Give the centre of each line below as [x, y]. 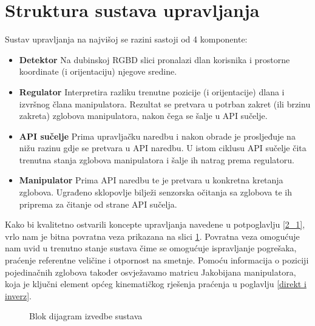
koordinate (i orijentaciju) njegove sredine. [98, 71]
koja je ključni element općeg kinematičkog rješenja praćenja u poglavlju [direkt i [156, 284]
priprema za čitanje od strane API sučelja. [98, 204]
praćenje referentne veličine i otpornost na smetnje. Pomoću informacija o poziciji [157, 260]
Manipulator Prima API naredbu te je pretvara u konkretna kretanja [151, 180]
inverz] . [19, 295]
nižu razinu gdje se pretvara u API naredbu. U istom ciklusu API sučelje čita [163, 148]
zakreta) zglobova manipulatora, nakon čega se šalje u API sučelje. [143, 116]
